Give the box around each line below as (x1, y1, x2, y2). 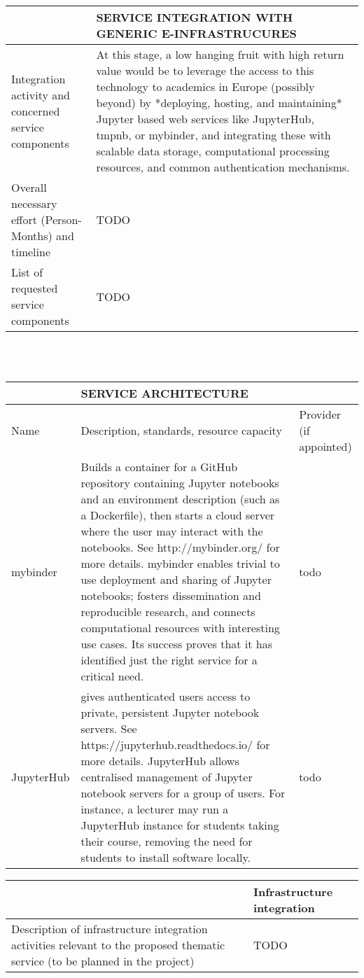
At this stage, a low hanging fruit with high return (96, 46, 344, 62)
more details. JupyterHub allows (80, 753, 239, 769)
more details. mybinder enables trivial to (80, 555, 280, 572)
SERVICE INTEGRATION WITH (96, 9, 293, 25)
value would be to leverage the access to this (96, 62, 314, 78)
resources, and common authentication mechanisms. (96, 159, 350, 175)
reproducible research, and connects (80, 603, 255, 620)
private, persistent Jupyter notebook (80, 704, 260, 721)
